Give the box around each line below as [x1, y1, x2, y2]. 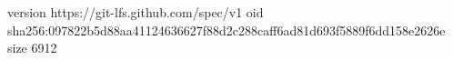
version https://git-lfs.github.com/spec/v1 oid [7, 3, 264, 21]
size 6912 [7, 38, 57, 57]
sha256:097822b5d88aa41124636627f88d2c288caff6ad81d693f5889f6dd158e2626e [7, 20, 446, 39]
